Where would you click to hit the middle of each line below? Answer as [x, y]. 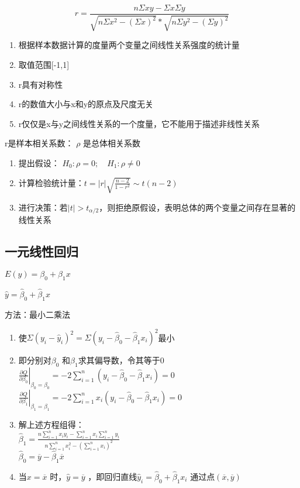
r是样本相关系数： [39, 143]
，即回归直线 [113, 476]
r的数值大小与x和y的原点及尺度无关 [86, 104]
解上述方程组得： [51, 425]
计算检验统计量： [51, 182]
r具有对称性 [41, 84]
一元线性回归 [42, 251]
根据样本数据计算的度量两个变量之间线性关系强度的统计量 [129, 45]
